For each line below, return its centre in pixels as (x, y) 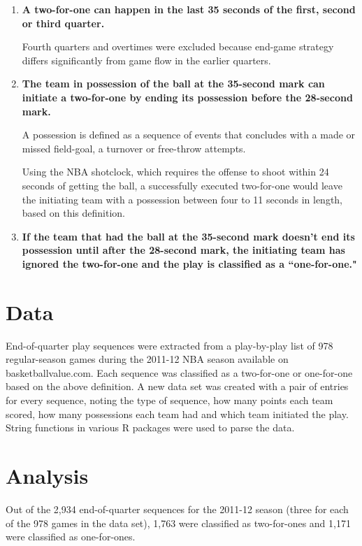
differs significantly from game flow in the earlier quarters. (146, 60)
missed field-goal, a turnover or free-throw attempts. (134, 148)
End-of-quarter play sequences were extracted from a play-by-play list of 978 (169, 345)
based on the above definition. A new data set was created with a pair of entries (177, 386)
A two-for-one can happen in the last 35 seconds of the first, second (189, 9)
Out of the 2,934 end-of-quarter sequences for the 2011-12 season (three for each (177, 509)
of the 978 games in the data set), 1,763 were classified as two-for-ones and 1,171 (178, 523)
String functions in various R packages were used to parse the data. (150, 428)
